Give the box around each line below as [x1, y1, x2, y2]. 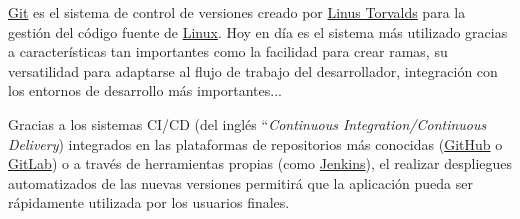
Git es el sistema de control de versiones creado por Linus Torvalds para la [8, 2, 466, 22]
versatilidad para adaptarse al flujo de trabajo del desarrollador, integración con [8, 60, 498, 81]
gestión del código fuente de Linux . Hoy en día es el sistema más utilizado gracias [8, 21, 508, 42]
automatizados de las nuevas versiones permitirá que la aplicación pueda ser [8, 172, 473, 193]
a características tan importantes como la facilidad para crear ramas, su [8, 41, 448, 62]
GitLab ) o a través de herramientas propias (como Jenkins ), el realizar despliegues [8, 153, 513, 174]
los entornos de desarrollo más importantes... [8, 80, 282, 101]
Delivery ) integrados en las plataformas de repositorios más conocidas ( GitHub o [8, 133, 503, 154]
